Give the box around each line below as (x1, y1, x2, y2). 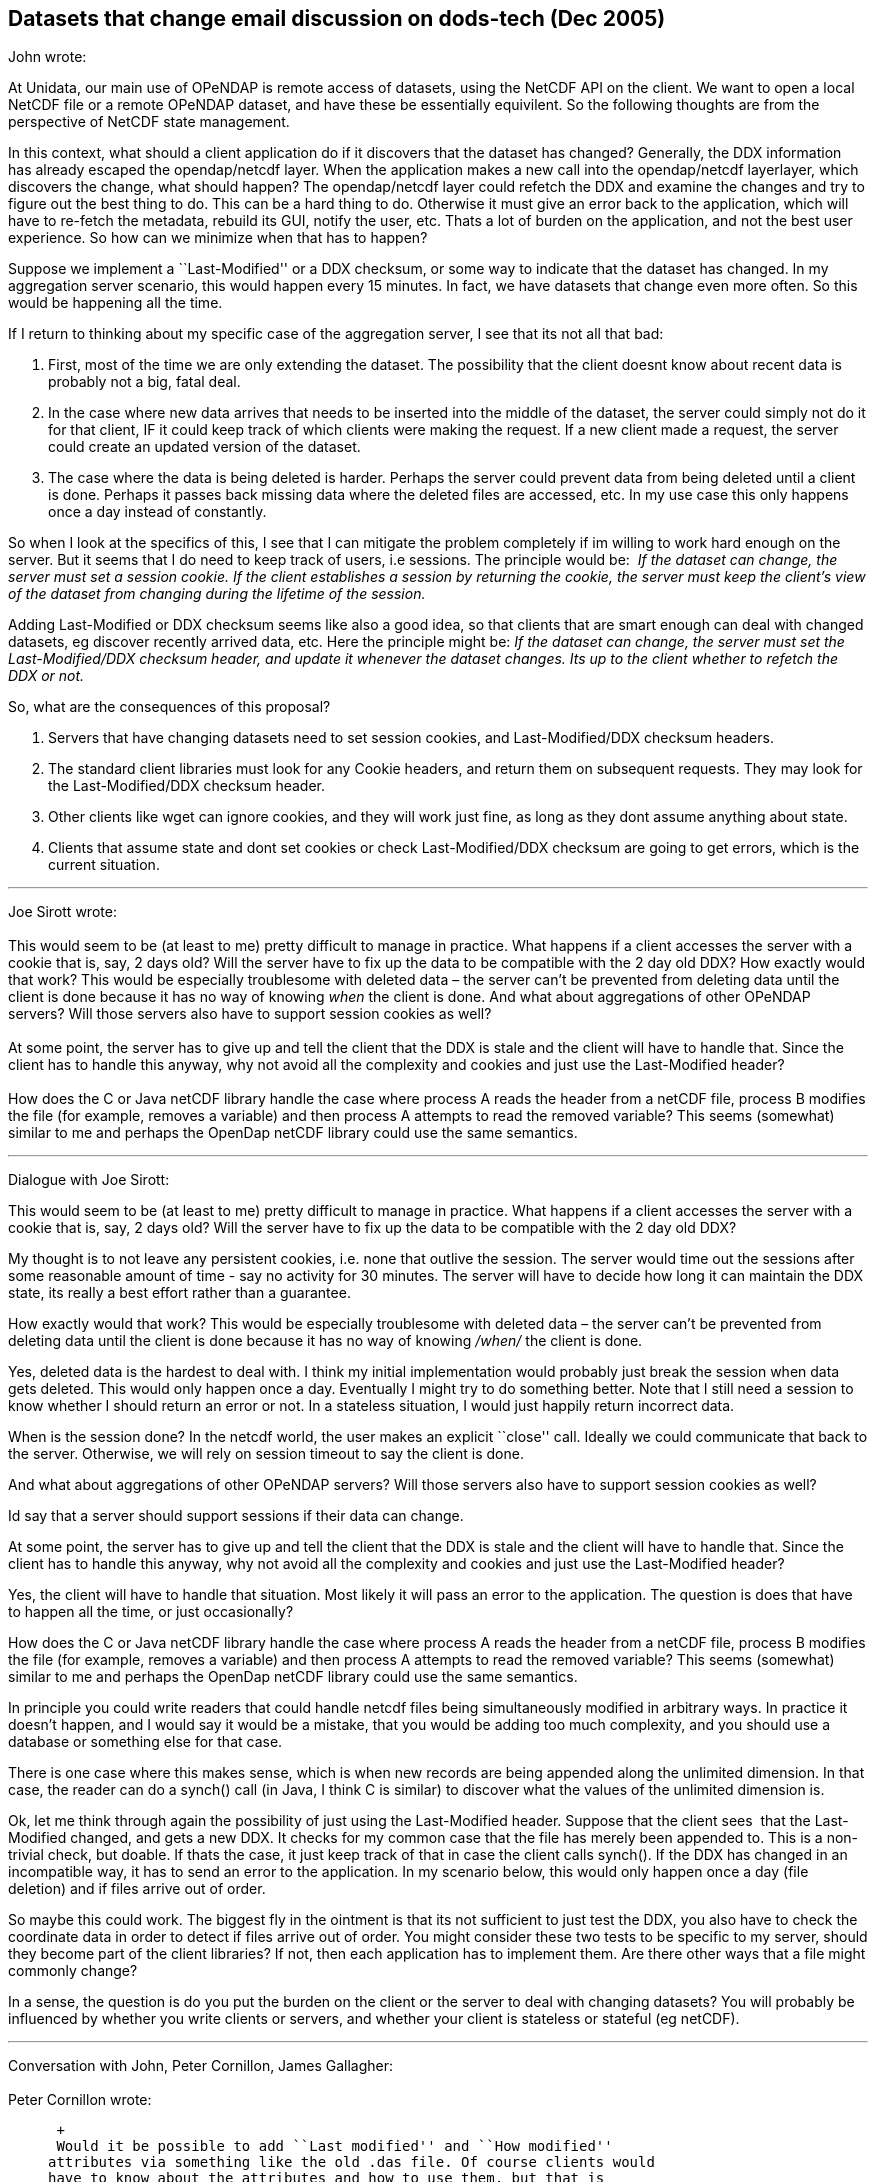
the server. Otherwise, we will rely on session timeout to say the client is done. (8, 1445, 524, 1463)
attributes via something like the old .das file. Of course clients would (48, 2154, 655, 2171)
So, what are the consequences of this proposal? (8, 698, 331, 716)
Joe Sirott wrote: (8, 903, 117, 921)
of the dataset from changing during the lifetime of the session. (8, 585, 426, 603)
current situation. (48, 856, 160, 874)
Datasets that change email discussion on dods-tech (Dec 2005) (8, 6, 666, 31)
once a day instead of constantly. (48, 503, 267, 521)
